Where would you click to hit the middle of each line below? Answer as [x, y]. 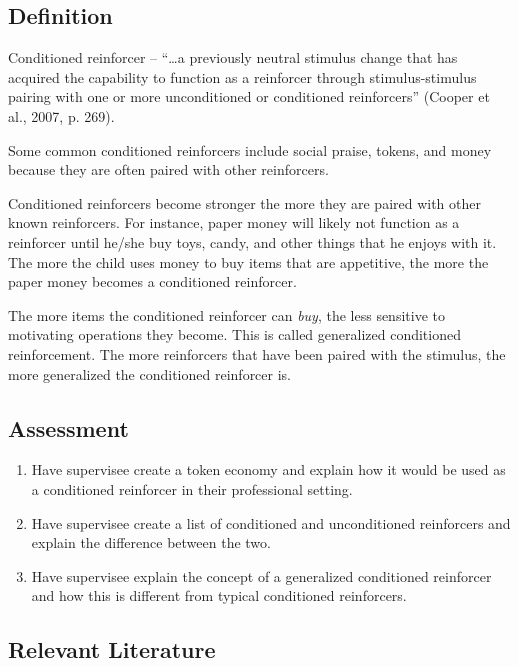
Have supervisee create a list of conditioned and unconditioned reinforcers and [271, 522]
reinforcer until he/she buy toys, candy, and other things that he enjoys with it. [252, 241]
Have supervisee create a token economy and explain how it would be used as [268, 469]
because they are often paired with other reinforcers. [168, 169]
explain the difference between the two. [151, 542]
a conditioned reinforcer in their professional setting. [192, 488]
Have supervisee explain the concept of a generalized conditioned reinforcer [261, 575]
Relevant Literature [112, 649]
